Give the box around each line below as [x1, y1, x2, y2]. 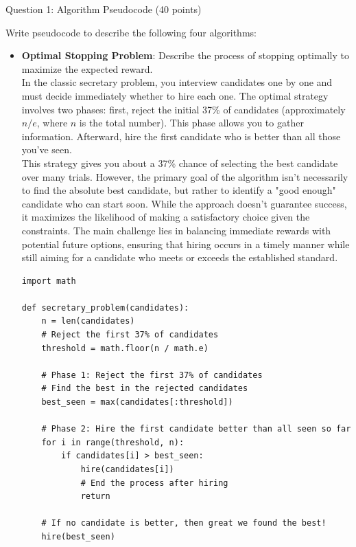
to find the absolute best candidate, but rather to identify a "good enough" [21, 183, 336, 197]
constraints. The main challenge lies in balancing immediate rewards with [21, 223, 331, 237]
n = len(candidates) [41, 316, 135, 326]
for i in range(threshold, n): [41, 437, 185, 447]
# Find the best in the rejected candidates [41, 383, 248, 394]
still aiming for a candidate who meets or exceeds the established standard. [21, 250, 338, 265]
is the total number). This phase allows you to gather [79, 115, 304, 130]
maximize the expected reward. [21, 61, 153, 76]
